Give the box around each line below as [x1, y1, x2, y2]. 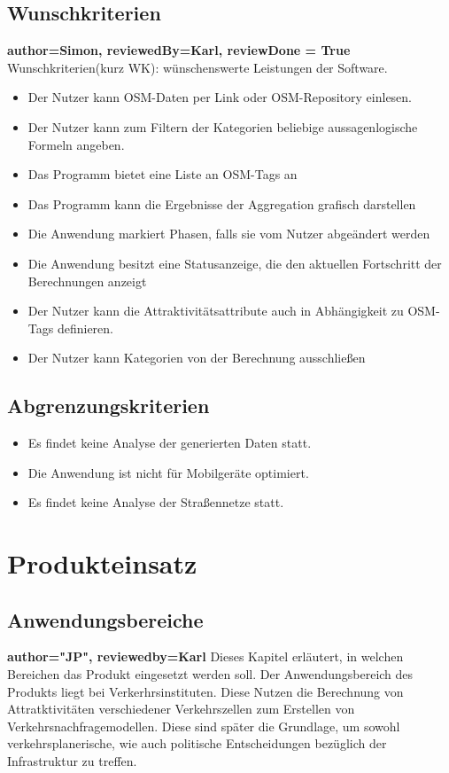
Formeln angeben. [27, 135, 125, 153]
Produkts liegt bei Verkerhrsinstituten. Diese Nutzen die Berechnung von [7, 682, 404, 700]
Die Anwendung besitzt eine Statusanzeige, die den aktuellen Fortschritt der [27, 254, 442, 272]
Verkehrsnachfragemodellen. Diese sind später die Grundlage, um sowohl [7, 716, 400, 735]
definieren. [57, 318, 113, 337]
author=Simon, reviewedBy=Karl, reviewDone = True [7, 41, 351, 59]
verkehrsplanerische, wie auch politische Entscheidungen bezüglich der [7, 734, 387, 753]
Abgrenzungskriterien [7, 392, 210, 419]
